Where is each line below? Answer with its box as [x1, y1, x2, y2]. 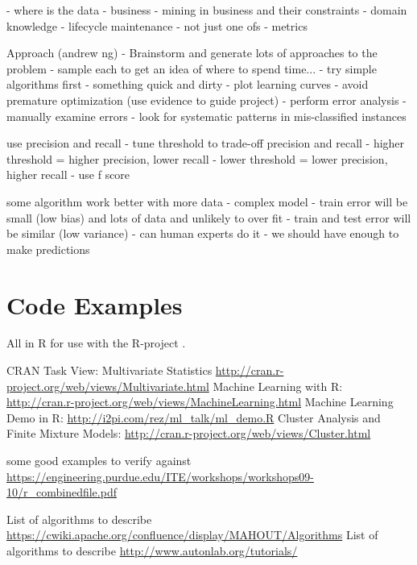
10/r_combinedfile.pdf [6, 484, 117, 501]
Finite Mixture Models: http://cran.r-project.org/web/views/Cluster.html [6, 425, 371, 442]
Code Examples [6, 288, 183, 321]
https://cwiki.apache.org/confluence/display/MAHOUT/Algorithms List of [6, 526, 378, 543]
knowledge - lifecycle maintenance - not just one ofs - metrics [6, 17, 308, 34]
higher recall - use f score [6, 166, 130, 183]
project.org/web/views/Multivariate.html [6, 377, 209, 394]
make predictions [6, 240, 90, 257]
